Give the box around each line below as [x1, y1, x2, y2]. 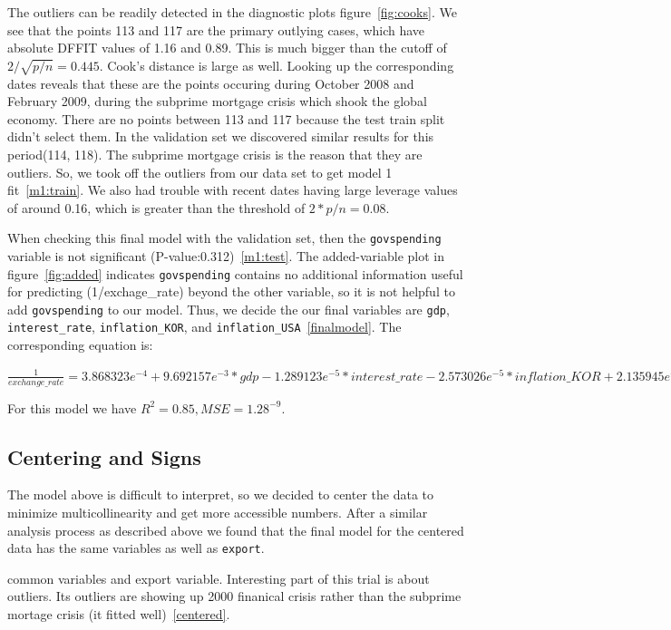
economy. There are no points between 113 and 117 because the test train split [7, 109, 445, 128]
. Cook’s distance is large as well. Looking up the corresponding [99, 55, 454, 74]
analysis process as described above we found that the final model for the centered [7, 520, 464, 539]
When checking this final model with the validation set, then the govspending [7, 228, 442, 247]
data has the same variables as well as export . [7, 538, 265, 557]
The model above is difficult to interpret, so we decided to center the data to [7, 485, 433, 504]
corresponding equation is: [7, 335, 153, 354]
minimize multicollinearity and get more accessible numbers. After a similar [7, 502, 428, 521]
